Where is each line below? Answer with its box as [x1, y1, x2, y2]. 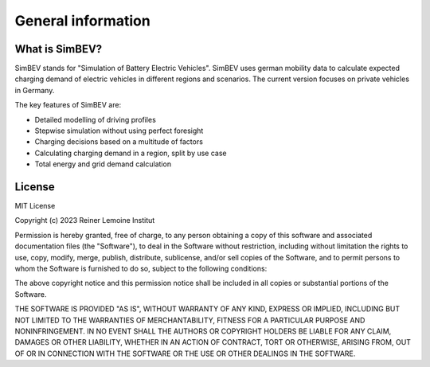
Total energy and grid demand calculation [34, 159, 171, 169]
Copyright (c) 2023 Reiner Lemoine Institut [14, 216, 155, 225]
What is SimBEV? [14, 42, 103, 56]
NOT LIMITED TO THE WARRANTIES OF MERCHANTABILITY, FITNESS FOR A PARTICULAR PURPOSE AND [14, 315, 365, 325]
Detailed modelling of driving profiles [34, 115, 157, 124]
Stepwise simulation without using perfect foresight [34, 126, 204, 135]
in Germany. [14, 85, 55, 95]
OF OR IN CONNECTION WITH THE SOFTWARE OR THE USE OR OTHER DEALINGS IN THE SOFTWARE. [14, 349, 356, 358]
